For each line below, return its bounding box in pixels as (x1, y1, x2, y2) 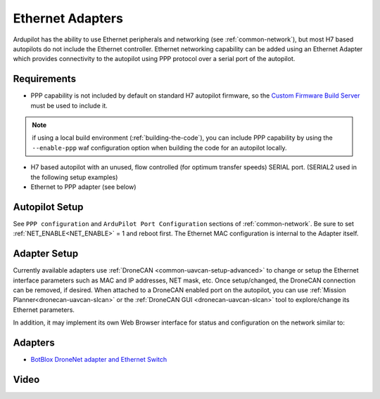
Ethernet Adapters (13, 11, 123, 26)
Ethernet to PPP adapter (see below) (30, 183, 137, 191)
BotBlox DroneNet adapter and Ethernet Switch (30, 355, 167, 364)
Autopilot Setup (13, 201, 84, 213)
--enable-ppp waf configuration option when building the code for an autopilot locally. (32, 143, 288, 152)
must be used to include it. (30, 101, 108, 110)
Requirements (13, 73, 77, 85)
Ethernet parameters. (13, 306, 75, 314)
